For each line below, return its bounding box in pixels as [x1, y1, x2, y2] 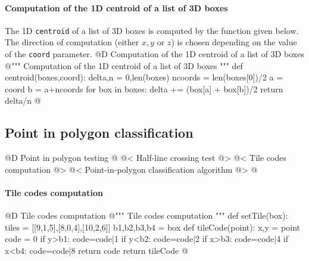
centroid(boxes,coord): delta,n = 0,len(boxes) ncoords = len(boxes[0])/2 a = [5, 71, 283, 83]
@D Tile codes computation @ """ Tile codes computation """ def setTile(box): [5, 209, 288, 222]
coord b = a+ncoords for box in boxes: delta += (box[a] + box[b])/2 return [5, 82, 283, 95]
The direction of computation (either [5, 36, 139, 48]
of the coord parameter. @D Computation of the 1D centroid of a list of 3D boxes [5, 48, 304, 60]
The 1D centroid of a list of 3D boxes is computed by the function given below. [5, 24, 299, 36]
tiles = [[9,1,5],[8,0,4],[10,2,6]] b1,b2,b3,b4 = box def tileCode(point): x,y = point [5, 220, 301, 233]
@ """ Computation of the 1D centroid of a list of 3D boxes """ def [5, 59, 243, 72]
